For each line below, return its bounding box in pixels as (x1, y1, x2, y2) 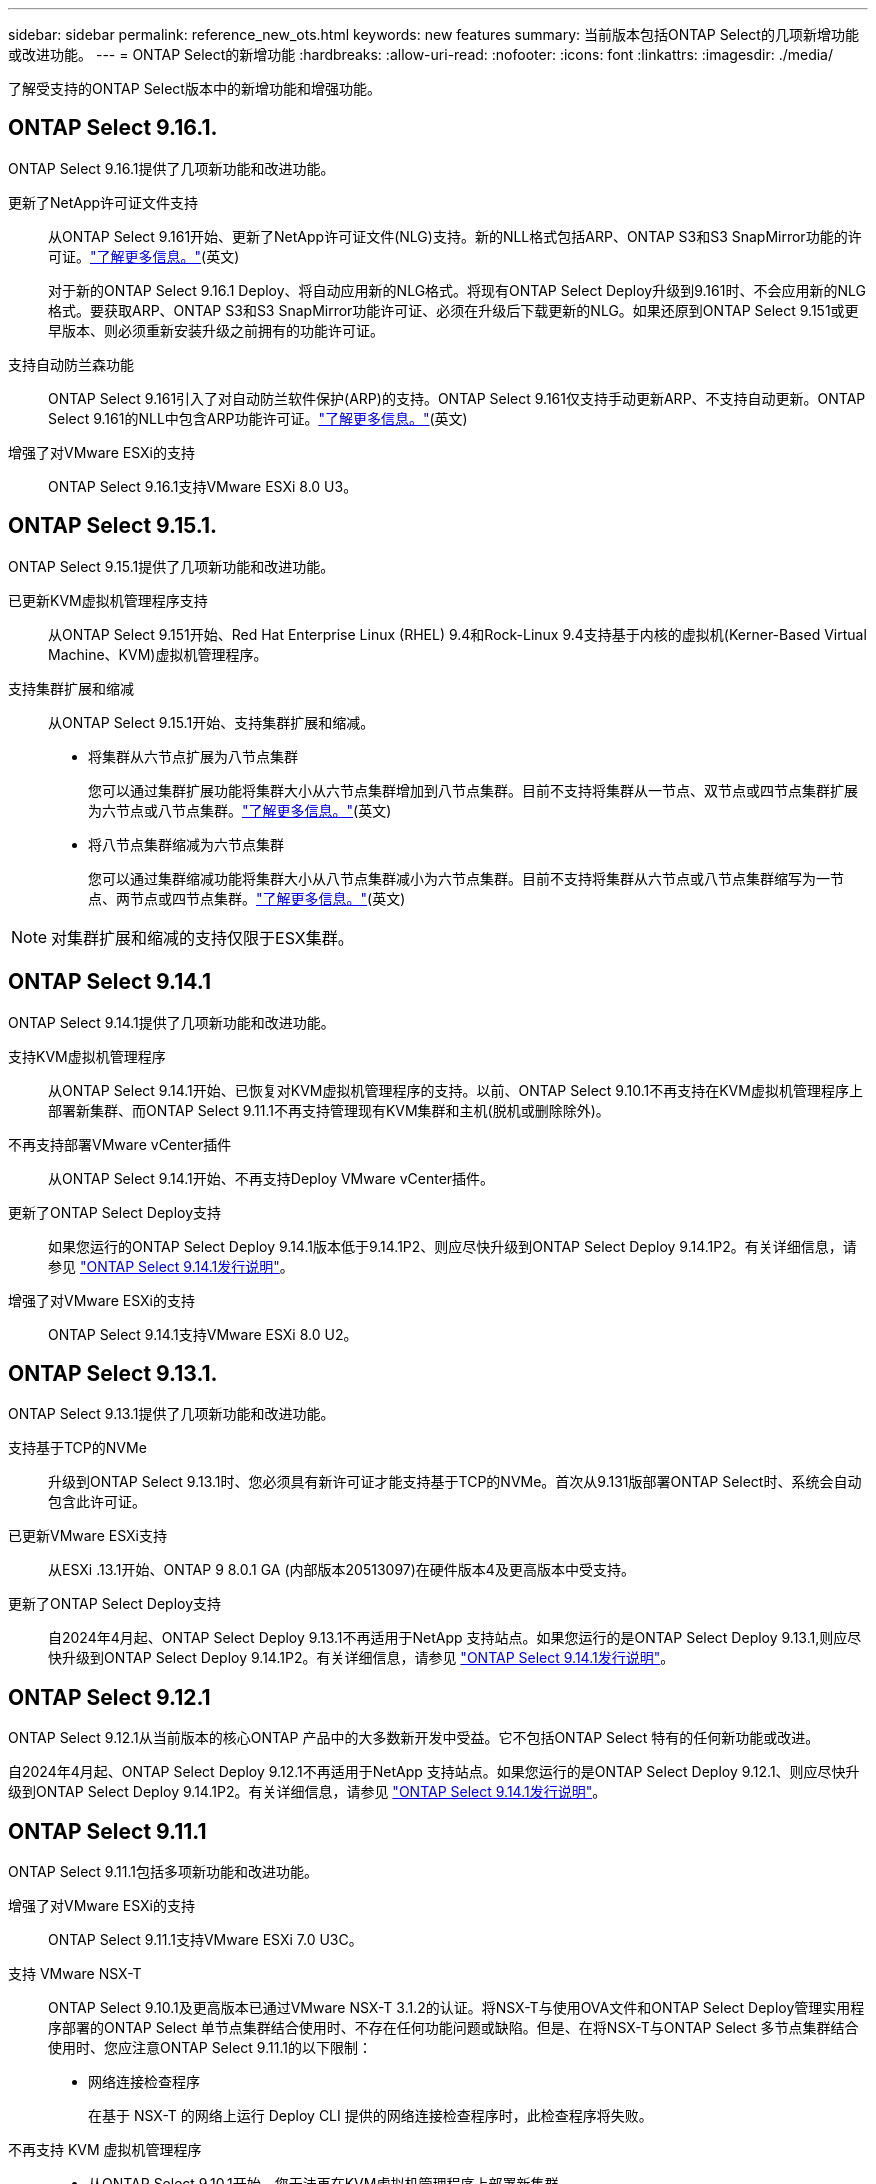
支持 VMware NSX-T (8, 1965, 142, 1983)
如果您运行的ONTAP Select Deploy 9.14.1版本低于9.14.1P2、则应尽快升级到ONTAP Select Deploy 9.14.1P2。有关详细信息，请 (48, 1237, 857, 1255)
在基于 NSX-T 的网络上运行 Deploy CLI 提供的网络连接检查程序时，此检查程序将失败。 (88, 2107, 653, 2125)
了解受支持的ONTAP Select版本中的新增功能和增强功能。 (8, 80, 381, 97)
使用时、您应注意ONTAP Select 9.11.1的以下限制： (48, 2039, 372, 2057)
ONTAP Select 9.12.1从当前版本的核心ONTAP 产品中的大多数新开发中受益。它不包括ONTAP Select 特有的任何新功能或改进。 (8, 1729, 820, 1747)
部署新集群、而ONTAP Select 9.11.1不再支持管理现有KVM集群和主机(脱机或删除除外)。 (48, 1101, 610, 1119)
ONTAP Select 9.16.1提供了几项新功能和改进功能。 (8, 159, 335, 177)
